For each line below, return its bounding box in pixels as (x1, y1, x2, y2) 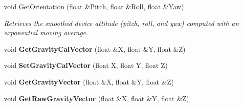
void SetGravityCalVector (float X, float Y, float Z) (4, 60, 168, 70)
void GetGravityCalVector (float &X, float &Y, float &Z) (4, 43, 186, 54)
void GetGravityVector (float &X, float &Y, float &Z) (4, 76, 174, 86)
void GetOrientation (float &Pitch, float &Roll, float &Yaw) (4, 1, 184, 11)
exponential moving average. (4, 27, 88, 38)
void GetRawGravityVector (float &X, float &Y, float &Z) (4, 93, 189, 103)
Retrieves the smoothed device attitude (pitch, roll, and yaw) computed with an (4, 18, 239, 28)
